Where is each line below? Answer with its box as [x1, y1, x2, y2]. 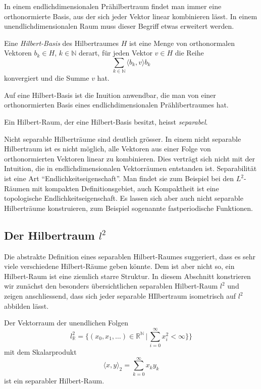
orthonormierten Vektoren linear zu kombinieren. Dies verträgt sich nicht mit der [4, 153, 255, 163]
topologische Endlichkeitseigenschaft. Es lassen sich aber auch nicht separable [4, 193, 243, 203]
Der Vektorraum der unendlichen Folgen [4, 317, 128, 328]
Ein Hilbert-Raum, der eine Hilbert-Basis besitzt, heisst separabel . [4, 117, 208, 127]
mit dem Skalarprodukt [4, 346, 77, 357]
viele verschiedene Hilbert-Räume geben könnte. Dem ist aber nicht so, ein [4, 261, 235, 271]
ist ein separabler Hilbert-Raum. [4, 375, 105, 385]
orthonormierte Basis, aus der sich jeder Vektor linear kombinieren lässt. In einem [4, 11, 257, 21]
